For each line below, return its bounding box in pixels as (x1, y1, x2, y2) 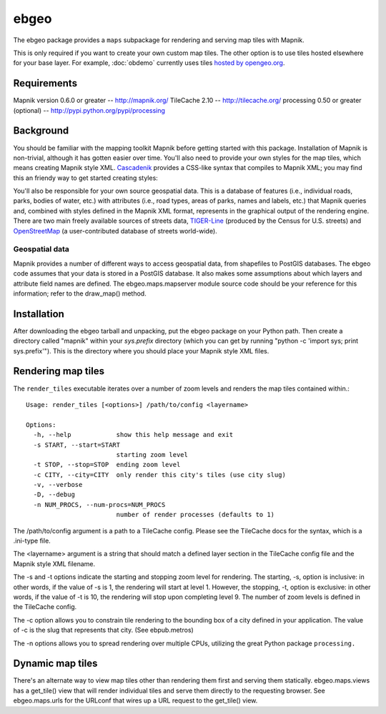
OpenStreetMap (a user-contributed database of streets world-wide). (13, 226, 217, 235)
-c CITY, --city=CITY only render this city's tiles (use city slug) (33, 471, 286, 478)
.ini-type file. (13, 536, 51, 545)
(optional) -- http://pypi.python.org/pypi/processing (13, 106, 166, 114)
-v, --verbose (33, 481, 83, 489)
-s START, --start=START (33, 441, 121, 449)
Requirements (13, 77, 78, 89)
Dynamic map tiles (13, 658, 98, 670)
